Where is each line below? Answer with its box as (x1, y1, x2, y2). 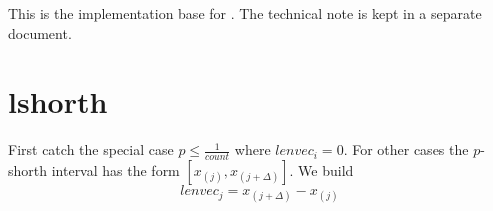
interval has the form (51, 160, 180, 181)
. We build (289, 160, 354, 181)
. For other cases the (343, 139, 469, 160)
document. (8, 22, 72, 43)
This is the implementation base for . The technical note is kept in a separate (8, 3, 482, 23)
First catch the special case (8, 139, 174, 160)
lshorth (8, 81, 108, 122)
